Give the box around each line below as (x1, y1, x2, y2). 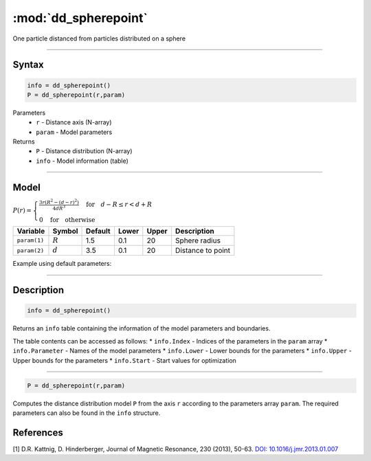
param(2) (16, 247, 45, 254)
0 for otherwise (38, 216, 95, 223)
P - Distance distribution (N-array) (36, 147, 133, 155)
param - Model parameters (36, 128, 113, 136)
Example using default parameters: (12, 260, 112, 268)
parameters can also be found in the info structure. (12, 409, 161, 417)
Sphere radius (175, 236, 221, 245)
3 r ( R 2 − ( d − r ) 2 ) (38, 198, 79, 205)
